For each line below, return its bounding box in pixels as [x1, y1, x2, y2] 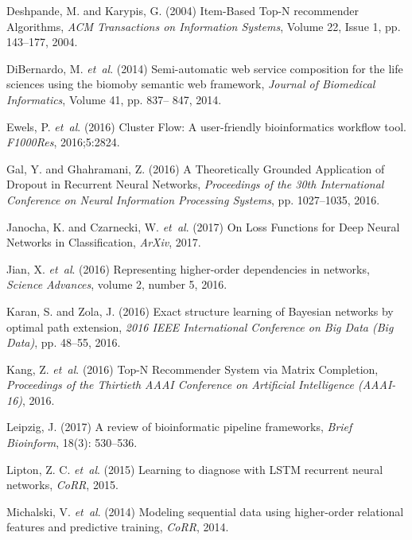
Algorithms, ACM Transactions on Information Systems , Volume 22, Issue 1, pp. [6, 17, 401, 34]
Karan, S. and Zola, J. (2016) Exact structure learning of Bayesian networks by [6, 302, 394, 319]
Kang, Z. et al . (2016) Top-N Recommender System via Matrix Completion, [6, 360, 379, 377]
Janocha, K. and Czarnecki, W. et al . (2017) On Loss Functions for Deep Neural [6, 218, 400, 235]
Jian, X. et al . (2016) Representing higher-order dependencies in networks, [6, 260, 370, 277]
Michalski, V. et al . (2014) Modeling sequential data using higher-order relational [6, 503, 404, 519]
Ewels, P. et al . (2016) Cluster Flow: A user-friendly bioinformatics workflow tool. [6, 118, 406, 134]
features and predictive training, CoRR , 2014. [6, 519, 229, 535]
